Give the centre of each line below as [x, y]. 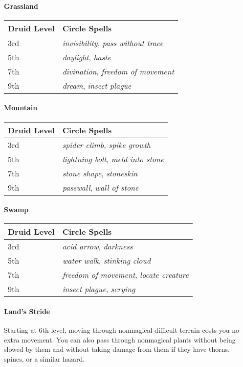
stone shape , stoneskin [100, 173]
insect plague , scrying [99, 289]
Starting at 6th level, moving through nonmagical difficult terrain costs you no [122, 330]
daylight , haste [87, 57]
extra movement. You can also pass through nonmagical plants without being [120, 339]
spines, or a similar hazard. [44, 358]
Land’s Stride [27, 311]
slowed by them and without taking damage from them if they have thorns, [117, 349]
